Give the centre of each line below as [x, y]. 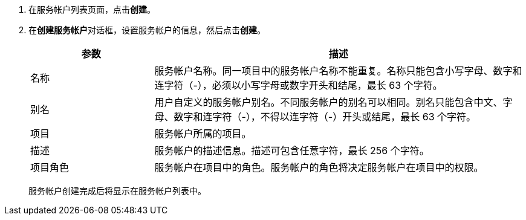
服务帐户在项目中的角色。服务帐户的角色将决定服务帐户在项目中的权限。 [319, 167]
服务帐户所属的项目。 [203, 134]
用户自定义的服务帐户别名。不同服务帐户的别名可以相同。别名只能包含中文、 [329, 102]
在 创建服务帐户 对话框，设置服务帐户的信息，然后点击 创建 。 [147, 30]
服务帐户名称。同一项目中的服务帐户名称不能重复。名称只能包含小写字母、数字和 [338, 71]
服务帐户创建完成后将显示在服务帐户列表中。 [117, 191]
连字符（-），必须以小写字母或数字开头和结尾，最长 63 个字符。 [298, 85]
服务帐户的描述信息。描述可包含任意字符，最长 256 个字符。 [292, 150]
